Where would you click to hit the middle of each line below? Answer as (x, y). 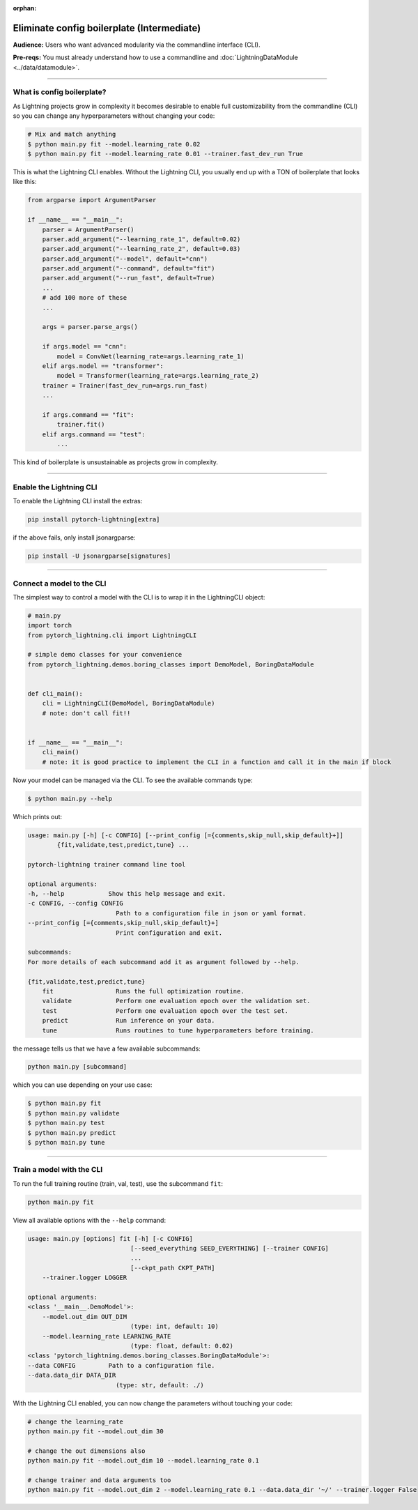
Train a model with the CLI (58, 1170)
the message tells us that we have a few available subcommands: (107, 1048)
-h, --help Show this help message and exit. (127, 894)
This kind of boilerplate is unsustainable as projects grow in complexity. (116, 462)
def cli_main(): (55, 694)
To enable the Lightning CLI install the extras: (78, 501)
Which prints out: (38, 816)
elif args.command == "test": (94, 434)
